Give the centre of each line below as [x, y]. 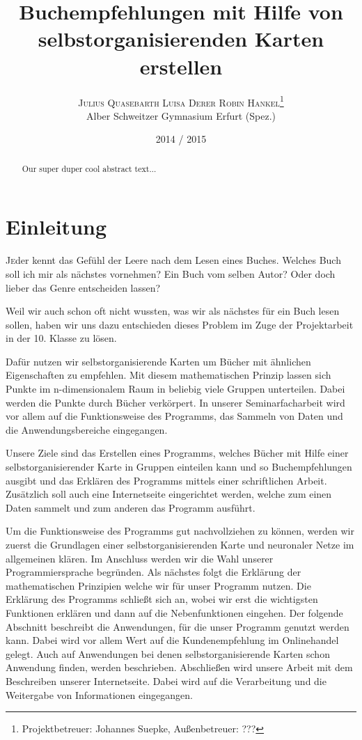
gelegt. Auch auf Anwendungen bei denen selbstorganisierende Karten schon [168, 653]
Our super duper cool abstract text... [89, 168]
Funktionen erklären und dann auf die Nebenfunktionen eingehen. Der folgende [174, 612]
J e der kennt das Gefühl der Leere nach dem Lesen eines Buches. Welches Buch [173, 260]
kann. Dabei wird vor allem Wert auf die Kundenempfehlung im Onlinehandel [172, 640]
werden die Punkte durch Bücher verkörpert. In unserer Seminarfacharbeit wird [175, 402]
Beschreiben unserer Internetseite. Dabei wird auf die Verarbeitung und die [166, 680]
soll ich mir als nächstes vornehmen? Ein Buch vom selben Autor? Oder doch [171, 273]
